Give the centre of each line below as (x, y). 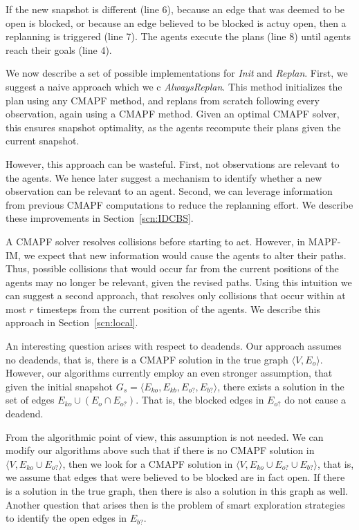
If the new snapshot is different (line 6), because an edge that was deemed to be (175, 9)
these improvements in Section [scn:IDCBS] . (100, 218)
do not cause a (315, 400)
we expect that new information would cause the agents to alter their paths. (185, 255)
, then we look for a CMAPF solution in (148, 463)
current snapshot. (43, 141)
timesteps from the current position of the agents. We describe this (178, 309)
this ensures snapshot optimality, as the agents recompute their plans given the (173, 127)
